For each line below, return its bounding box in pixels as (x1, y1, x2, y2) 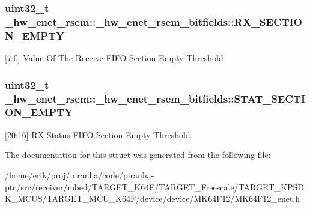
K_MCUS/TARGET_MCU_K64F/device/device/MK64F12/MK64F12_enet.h (5, 192, 300, 205)
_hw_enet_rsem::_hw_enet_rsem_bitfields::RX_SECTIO (5, 14, 302, 29)
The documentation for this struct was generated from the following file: (5, 148, 271, 161)
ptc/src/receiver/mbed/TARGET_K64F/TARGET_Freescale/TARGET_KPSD (5, 180, 304, 193)
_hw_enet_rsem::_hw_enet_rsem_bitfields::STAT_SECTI (5, 91, 306, 106)
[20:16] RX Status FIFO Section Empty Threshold (5, 128, 190, 141)
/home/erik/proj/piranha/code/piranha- (5, 168, 154, 181)
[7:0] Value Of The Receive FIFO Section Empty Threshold (5, 52, 223, 64)
